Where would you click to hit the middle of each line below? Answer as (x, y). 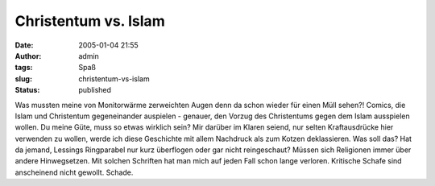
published (95, 90)
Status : (27, 90)
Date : (24, 45)
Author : (28, 56)
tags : (24, 68)
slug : (23, 79)
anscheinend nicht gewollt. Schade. (74, 172)
